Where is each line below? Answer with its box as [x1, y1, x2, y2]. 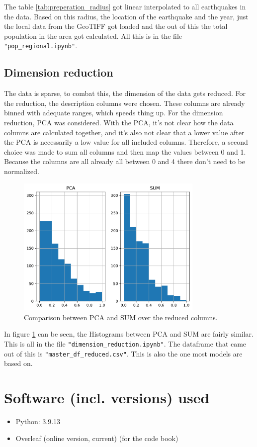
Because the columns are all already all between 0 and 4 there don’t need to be [4, 156, 245, 167]
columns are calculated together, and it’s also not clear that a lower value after [4, 127, 245, 137]
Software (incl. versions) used [4, 387, 210, 408]
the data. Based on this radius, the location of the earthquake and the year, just [4, 11, 249, 21]
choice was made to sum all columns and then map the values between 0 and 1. [4, 146, 246, 157]
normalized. [4, 166, 39, 176]
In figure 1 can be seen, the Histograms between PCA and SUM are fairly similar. [4, 329, 254, 339]
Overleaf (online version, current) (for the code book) [15, 433, 178, 443]
